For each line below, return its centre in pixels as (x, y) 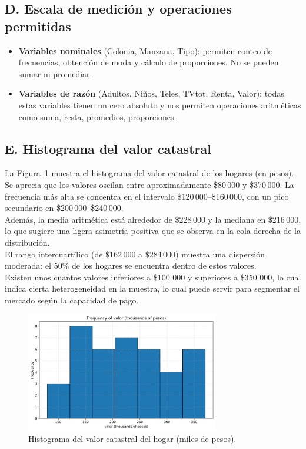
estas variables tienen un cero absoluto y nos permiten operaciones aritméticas (160, 105)
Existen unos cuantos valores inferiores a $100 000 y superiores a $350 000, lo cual (153, 277)
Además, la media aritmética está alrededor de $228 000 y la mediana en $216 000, (153, 219)
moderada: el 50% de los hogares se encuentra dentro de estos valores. (131, 265)
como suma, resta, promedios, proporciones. (97, 116)
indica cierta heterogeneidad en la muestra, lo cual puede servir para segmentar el (152, 288)
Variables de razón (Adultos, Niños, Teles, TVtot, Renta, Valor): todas (151, 93)
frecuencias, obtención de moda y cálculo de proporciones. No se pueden (149, 62)
